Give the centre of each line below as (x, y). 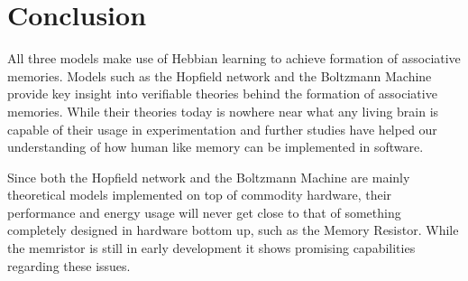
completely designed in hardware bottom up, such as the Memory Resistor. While (233, 230)
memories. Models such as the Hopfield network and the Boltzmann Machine (220, 75)
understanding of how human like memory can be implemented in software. (216, 147)
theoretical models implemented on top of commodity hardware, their (200, 195)
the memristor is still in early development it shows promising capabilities (211, 248)
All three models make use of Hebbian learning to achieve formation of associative (234, 58)
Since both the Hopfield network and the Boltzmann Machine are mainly (209, 177)
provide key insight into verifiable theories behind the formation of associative (222, 94)
